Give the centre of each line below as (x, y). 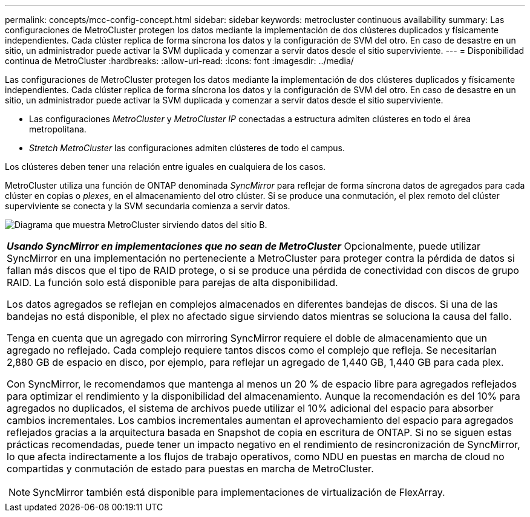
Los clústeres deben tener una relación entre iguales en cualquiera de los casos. (165, 167)
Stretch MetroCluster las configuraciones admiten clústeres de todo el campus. (187, 148)
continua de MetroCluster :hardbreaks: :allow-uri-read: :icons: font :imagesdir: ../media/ (179, 61)
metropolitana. (58, 129)
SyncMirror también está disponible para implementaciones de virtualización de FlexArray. (239, 492)
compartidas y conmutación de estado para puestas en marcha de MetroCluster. (190, 469)
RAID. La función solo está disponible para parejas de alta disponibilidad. (172, 282)
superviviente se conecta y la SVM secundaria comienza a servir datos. (148, 206)
